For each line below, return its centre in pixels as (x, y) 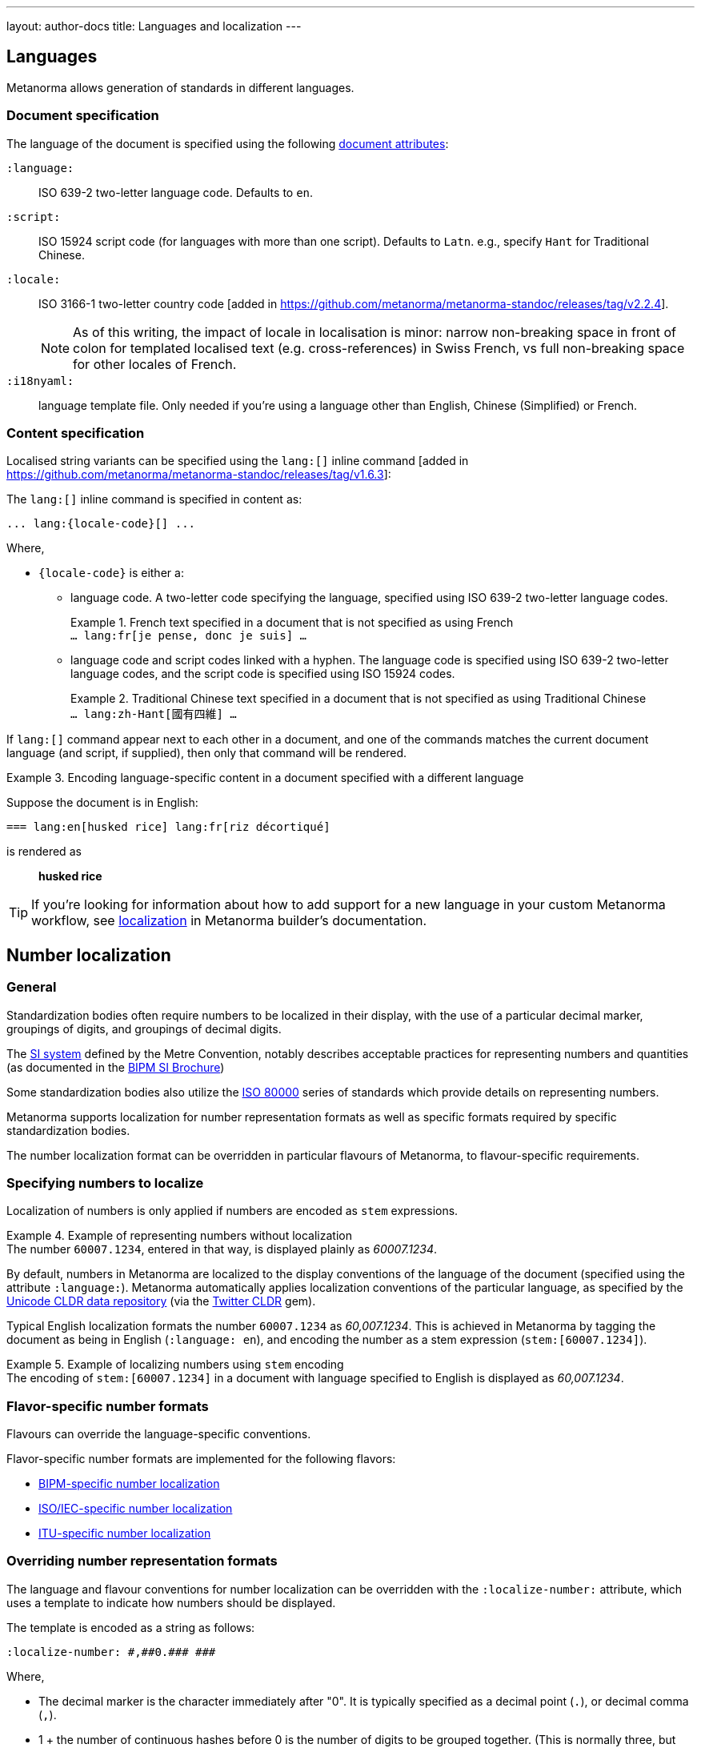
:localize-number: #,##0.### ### (111, 1652)
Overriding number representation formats (142, 1561)
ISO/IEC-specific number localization (136, 1509)
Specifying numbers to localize (105, 1183)
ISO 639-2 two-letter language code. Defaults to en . (176, 192)
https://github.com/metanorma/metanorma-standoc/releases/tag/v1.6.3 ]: (199, 475)
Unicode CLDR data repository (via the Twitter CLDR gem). (161, 1301)
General (32, 987)
